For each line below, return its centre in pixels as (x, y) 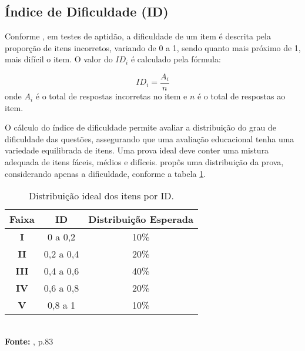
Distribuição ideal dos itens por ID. (101, 196)
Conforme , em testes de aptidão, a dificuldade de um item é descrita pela (138, 36)
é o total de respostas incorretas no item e (111, 96)
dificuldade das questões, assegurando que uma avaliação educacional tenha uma (150, 138)
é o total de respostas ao (241, 96)
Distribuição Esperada (141, 219)
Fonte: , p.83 (29, 341)
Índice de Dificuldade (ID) (87, 11)
